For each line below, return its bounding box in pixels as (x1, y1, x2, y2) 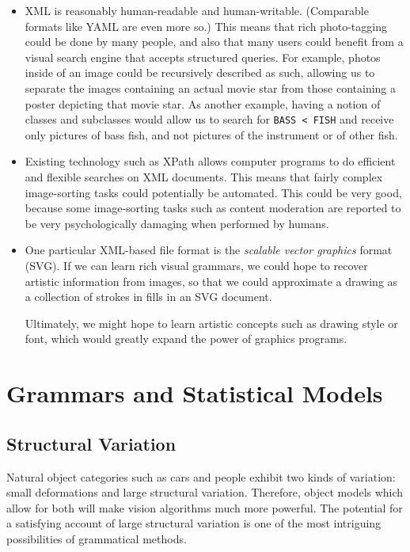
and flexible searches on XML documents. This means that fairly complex (25, 169, 383, 185)
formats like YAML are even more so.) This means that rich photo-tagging (25, 17, 387, 34)
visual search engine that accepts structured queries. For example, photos (25, 48, 381, 65)
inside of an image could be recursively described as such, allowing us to (25, 64, 375, 81)
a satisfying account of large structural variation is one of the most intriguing (6, 515, 382, 531)
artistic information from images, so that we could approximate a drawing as (25, 272, 398, 289)
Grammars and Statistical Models (6, 377, 383, 409)
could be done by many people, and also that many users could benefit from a (25, 33, 404, 50)
